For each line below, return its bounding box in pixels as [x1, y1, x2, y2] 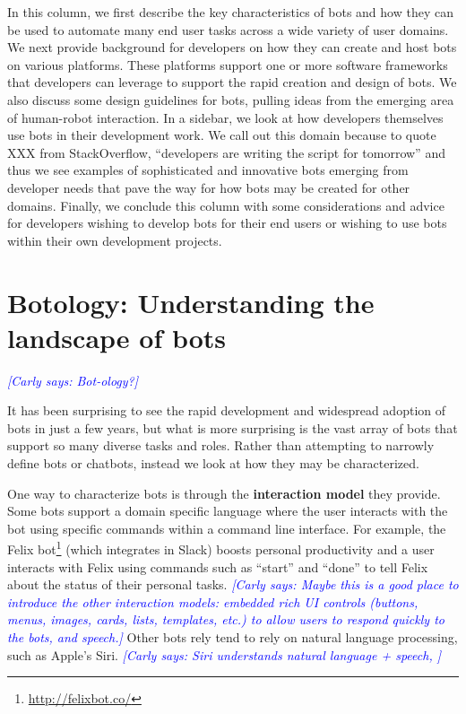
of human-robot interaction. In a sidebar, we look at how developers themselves [7, 108, 444, 126]
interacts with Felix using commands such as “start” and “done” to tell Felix [7, 557, 428, 576]
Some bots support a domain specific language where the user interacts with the [7, 501, 448, 520]
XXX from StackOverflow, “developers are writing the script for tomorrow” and [7, 143, 445, 161]
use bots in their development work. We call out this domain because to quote [7, 126, 436, 144]
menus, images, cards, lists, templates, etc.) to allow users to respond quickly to [7, 610, 444, 629]
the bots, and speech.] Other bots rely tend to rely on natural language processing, [7, 628, 458, 646]
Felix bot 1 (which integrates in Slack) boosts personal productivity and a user [7, 537, 435, 559]
